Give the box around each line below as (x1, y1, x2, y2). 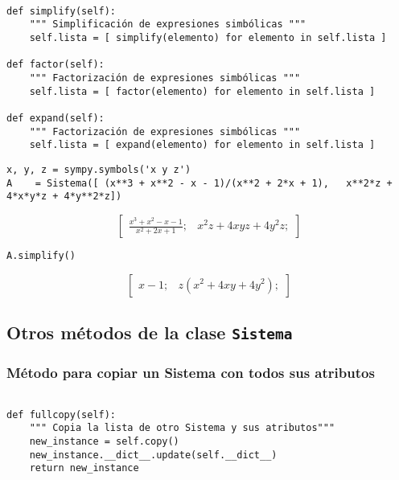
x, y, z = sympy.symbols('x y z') (6, 163, 191, 175)
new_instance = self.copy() (29, 436, 179, 448)
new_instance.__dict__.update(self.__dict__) (29, 449, 278, 461)
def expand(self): (6, 112, 105, 124)
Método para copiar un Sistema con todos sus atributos (6, 362, 375, 382)
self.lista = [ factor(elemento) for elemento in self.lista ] (29, 85, 376, 97)
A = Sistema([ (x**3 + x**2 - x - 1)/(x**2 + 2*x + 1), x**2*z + (6, 177, 393, 189)
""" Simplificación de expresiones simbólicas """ (29, 18, 306, 31)
